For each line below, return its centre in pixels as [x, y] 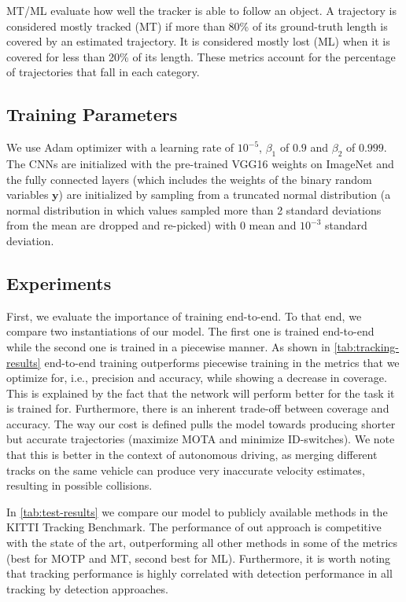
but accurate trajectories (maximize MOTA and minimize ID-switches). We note [201, 439]
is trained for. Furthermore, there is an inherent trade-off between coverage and [198, 408]
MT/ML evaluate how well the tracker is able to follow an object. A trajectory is [201, 10]
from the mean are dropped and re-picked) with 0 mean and [151, 225]
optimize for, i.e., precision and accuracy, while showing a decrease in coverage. [197, 378]
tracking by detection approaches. [87, 588]
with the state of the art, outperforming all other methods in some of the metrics [202, 543]
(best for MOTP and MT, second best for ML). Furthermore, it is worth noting [199, 558]
